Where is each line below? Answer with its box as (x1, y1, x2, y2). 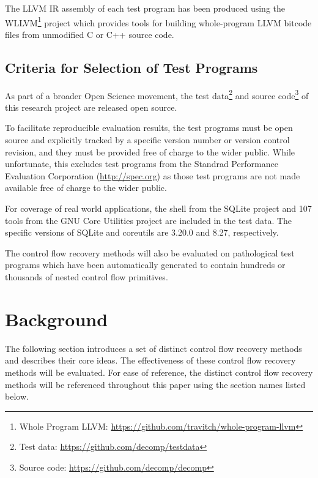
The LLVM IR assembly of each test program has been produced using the (5, 2, 285, 14)
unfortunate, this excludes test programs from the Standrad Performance (5, 157, 278, 170)
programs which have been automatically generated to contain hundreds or (5, 258, 286, 271)
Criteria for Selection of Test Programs (5, 58, 258, 77)
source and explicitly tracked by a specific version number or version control (5, 133, 290, 146)
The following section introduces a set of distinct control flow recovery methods (5, 342, 302, 354)
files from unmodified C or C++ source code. (5, 28, 174, 40)
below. (5, 390, 29, 403)
